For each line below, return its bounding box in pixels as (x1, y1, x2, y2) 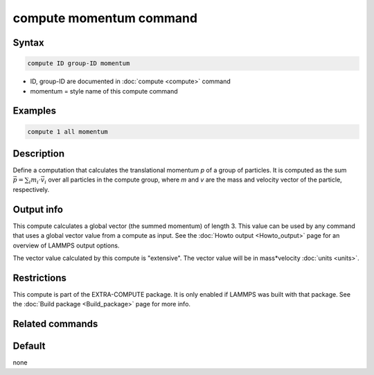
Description (12, 148, 65, 159)
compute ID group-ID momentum (27, 60, 130, 67)
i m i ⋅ (28, 176, 42, 186)
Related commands (12, 318, 98, 329)
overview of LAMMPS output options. (12, 241, 120, 250)
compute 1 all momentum (27, 128, 109, 135)
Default (12, 340, 46, 352)
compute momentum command (12, 10, 197, 26)
